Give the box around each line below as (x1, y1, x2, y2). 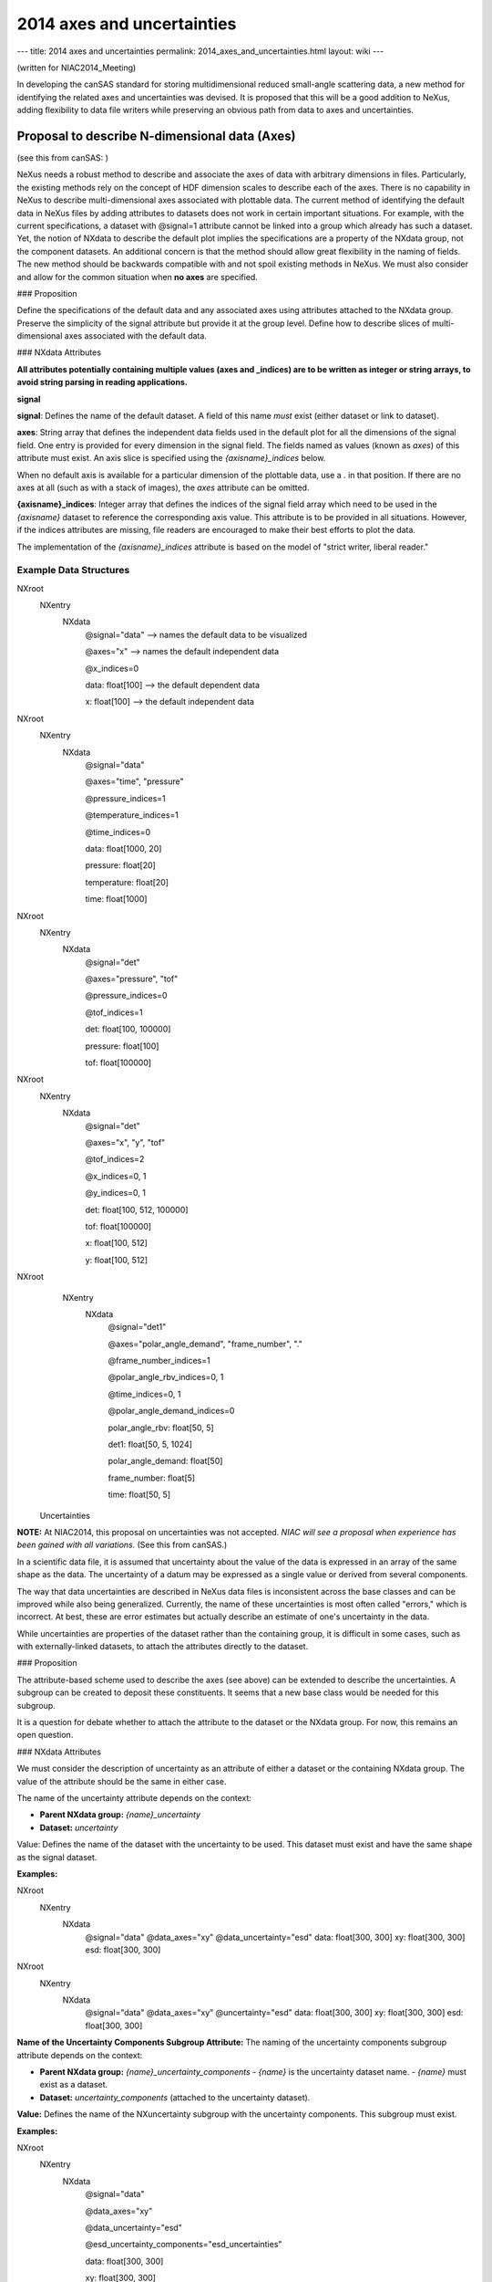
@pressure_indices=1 (85, 792, 166, 803)
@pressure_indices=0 (85, 990, 168, 1001)
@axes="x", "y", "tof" (85, 1136, 166, 1147)
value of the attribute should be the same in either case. (16, 1775, 227, 1786)
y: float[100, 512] (85, 1254, 149, 1265)
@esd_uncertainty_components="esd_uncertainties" (85, 2239, 282, 2250)
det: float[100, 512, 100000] (85, 1204, 189, 1215)
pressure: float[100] (85, 1041, 159, 1052)
